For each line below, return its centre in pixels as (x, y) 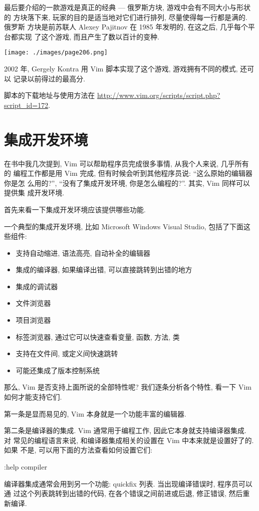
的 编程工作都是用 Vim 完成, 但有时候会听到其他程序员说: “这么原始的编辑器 (128, 173)
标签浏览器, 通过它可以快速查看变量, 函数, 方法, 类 (98, 336)
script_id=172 (26, 105)
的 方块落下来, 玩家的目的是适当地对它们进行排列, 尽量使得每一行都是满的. (126, 17)
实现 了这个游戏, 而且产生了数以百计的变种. (89, 36)
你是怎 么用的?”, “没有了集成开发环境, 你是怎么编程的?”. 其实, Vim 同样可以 (127, 183)
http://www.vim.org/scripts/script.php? (159, 95)
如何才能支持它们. (33, 397)
